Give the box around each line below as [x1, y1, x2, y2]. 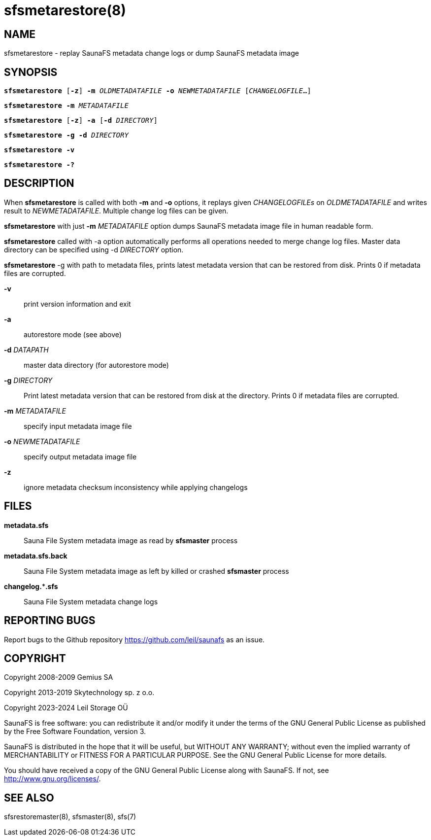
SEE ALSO [4, 791, 54, 804]
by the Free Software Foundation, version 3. [4, 727, 146, 736]
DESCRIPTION [4, 177, 74, 190]
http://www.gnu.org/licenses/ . [4, 774, 101, 783]
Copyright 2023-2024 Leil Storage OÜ [4, 703, 128, 712]
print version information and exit [24, 299, 131, 308]
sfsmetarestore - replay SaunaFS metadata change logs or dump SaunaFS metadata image [4, 49, 299, 58]
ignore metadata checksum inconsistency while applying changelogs [24, 483, 248, 491]
